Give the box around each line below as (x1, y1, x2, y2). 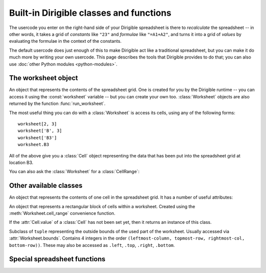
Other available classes (9, 182, 83, 190)
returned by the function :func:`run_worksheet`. (9, 101, 106, 107)
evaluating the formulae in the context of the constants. (9, 38, 122, 44)
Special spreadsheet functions (9, 255, 106, 263)
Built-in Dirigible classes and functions (9, 7, 172, 18)
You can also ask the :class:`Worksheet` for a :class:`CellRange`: (9, 169, 140, 175)
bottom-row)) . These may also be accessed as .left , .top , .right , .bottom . (9, 242, 175, 248)
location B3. (9, 159, 33, 165)
